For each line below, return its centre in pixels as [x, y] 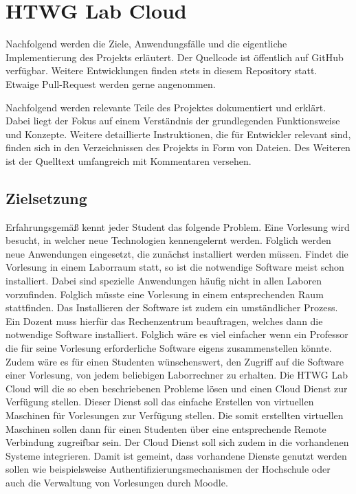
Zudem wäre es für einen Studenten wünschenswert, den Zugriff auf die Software [175, 361]
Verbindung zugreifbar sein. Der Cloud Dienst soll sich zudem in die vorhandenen [177, 442]
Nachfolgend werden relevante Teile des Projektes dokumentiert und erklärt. [166, 107]
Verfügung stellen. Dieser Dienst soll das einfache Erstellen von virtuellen [160, 402]
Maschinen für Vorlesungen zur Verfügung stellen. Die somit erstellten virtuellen [175, 415]
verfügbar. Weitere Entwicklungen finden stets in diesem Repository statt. [162, 70]
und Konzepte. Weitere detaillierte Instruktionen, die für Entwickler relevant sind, [178, 134]
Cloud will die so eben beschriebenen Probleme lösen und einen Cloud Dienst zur [177, 388]
